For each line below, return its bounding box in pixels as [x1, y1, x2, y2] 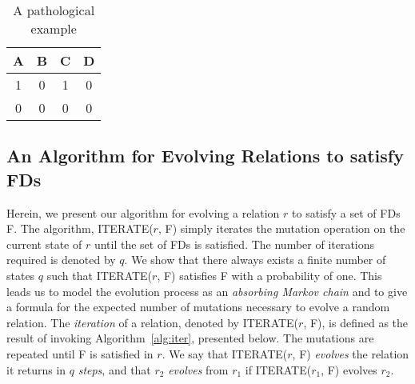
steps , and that [78, 361, 151, 378]
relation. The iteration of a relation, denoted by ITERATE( [6, 314, 299, 330]
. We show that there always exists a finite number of [124, 251, 386, 268]
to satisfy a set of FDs [292, 204, 401, 221]
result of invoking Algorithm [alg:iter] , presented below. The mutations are [6, 330, 374, 346]
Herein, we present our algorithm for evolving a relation [6, 204, 280, 221]
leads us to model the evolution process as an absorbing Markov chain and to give [6, 282, 408, 299]
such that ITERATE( [46, 266, 153, 283]
